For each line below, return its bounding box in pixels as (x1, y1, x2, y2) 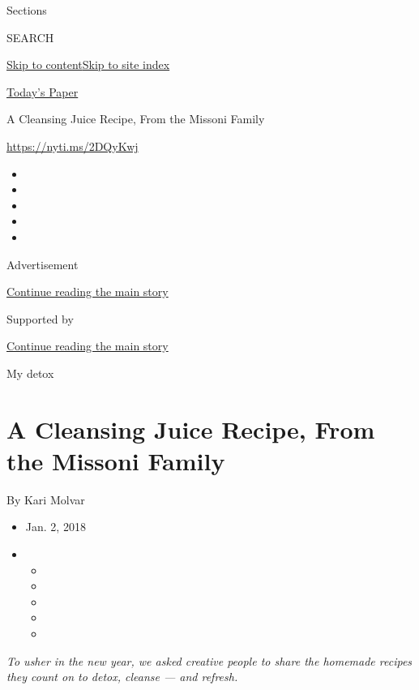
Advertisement (6, 255, 79, 272)
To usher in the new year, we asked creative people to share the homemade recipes (6, 652, 413, 669)
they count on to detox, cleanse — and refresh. (6, 668, 238, 685)
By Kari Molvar (6, 491, 85, 508)
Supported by (6, 310, 74, 327)
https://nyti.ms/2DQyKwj (6, 137, 139, 154)
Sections (6, 2, 47, 18)
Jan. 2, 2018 (25, 518, 86, 535)
